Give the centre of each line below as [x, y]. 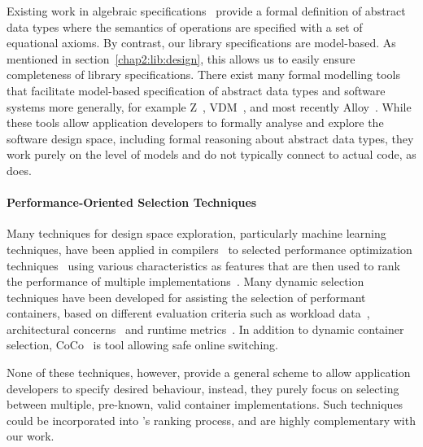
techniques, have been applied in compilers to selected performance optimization [209, 249]
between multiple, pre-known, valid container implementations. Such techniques [205, 404]
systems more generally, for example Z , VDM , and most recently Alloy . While [209, 106]
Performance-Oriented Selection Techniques [132, 202]
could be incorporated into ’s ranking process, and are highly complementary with [211, 420]
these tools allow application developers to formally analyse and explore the [195, 123]
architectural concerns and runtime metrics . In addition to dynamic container [205, 329]
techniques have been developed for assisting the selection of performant [186, 297]
